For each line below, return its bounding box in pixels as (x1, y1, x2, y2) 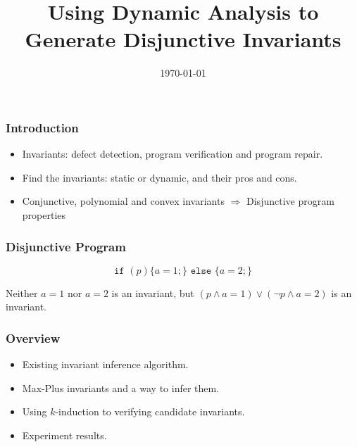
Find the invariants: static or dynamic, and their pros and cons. (22, 170, 297, 184)
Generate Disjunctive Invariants (25, 25, 342, 53)
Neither (6, 285, 38, 300)
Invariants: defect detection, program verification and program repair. (22, 146, 323, 161)
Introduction (6, 118, 79, 136)
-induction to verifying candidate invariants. (55, 404, 245, 419)
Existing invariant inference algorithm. (22, 357, 189, 372)
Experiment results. (22, 427, 107, 442)
